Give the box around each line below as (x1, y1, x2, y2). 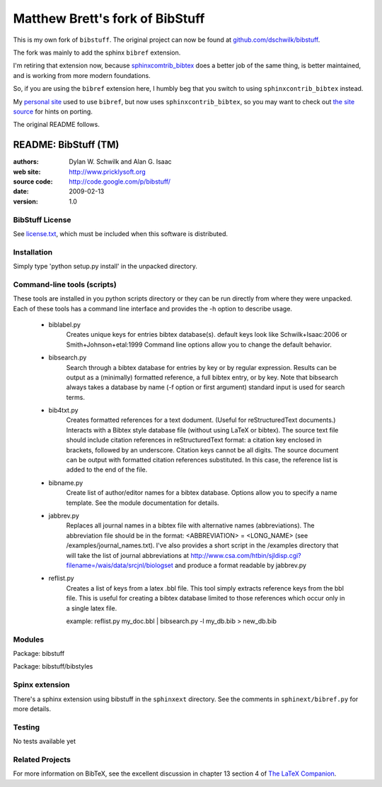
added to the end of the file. (66, 465, 148, 474)
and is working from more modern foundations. (13, 71, 151, 79)
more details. (13, 704, 52, 713)
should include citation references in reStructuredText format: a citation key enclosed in (66, 436, 322, 445)
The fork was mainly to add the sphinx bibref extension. (13, 48, 181, 57)
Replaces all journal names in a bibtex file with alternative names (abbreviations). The (66, 521, 315, 530)
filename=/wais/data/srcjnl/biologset (66, 561, 173, 569)
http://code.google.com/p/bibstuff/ (69, 177, 171, 186)
